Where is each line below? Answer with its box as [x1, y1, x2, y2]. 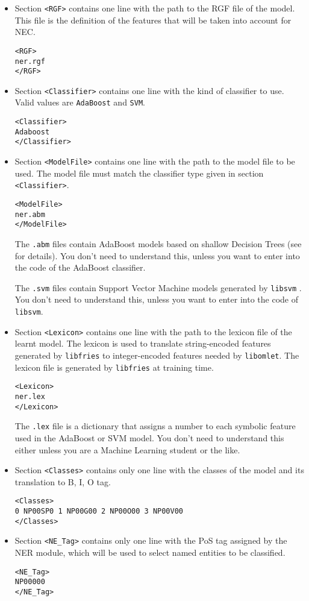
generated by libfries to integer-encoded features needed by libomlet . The [14, 348, 299, 361]
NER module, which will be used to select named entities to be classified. [14, 546, 286, 558]
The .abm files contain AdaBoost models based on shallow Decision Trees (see [14, 237, 302, 250]
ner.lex [14, 392, 45, 401]
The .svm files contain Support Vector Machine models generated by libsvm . [14, 281, 302, 294]
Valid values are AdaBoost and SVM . [14, 96, 145, 109]
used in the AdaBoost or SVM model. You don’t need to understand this [14, 431, 284, 444]
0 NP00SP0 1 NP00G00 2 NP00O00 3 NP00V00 [14, 507, 183, 515]
